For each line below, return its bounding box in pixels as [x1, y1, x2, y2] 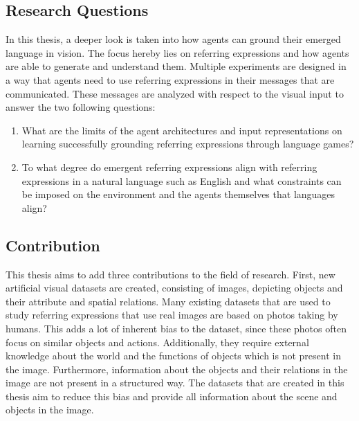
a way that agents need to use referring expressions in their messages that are [6, 72, 335, 87]
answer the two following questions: [6, 100, 156, 114]
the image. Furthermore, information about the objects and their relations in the [6, 361, 348, 376]
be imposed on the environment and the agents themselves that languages [21, 187, 335, 201]
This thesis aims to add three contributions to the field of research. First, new [6, 267, 335, 281]
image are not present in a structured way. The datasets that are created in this [6, 375, 344, 390]
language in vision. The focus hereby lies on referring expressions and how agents [6, 45, 349, 60]
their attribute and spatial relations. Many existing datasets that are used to [6, 294, 331, 308]
